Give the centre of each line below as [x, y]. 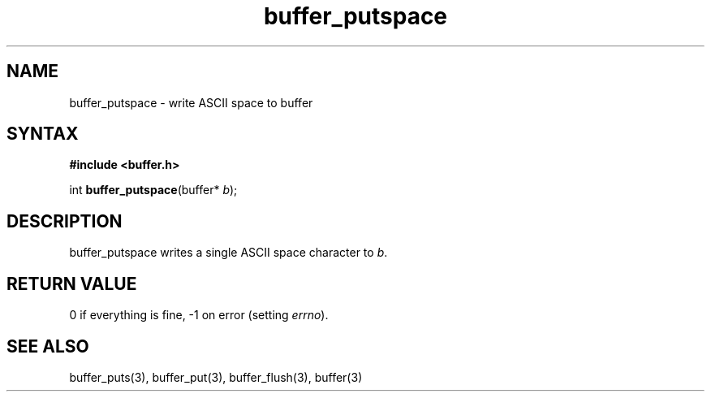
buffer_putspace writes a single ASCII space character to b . [228, 253]
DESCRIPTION [65, 221]
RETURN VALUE [72, 283]
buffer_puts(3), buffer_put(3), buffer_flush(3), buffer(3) [216, 377]
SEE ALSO [48, 346]
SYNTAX [43, 134]
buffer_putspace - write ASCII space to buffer [191, 102]
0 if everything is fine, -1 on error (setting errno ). [199, 315]
